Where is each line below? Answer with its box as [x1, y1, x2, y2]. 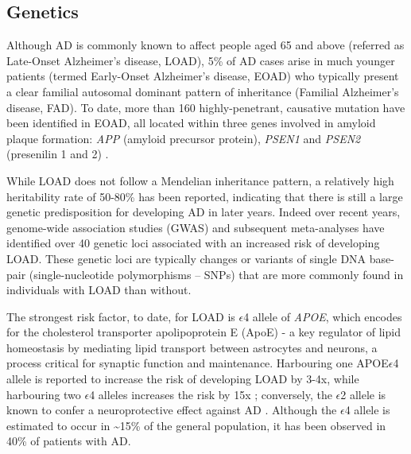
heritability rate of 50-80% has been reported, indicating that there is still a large [6, 188, 403, 204]
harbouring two [6, 386, 81, 402]
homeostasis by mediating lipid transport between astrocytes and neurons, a [6, 339, 378, 355]
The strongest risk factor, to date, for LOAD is [6, 308, 235, 324]
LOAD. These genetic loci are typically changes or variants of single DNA [6, 250, 366, 266]
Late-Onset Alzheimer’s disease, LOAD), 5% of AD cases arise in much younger [6, 52, 395, 68]
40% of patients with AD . [6, 433, 131, 449]
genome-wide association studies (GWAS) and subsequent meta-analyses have [6, 219, 385, 235]
